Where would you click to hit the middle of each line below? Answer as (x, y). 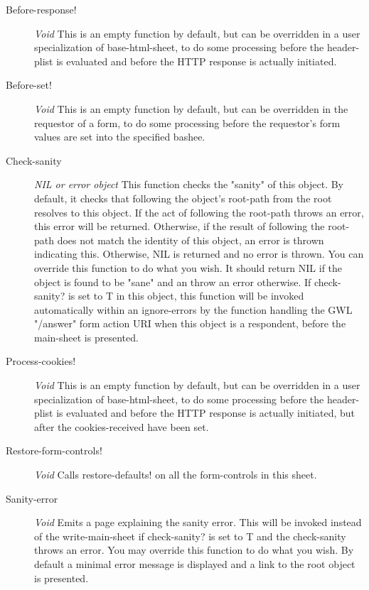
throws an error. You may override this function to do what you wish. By (194, 550)
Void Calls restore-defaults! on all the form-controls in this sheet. (176, 475)
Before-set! (29, 85)
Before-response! (41, 9)
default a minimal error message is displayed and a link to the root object (195, 564)
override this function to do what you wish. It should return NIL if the (188, 267)
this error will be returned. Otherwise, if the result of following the (180, 226)
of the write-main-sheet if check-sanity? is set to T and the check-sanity (190, 536)
